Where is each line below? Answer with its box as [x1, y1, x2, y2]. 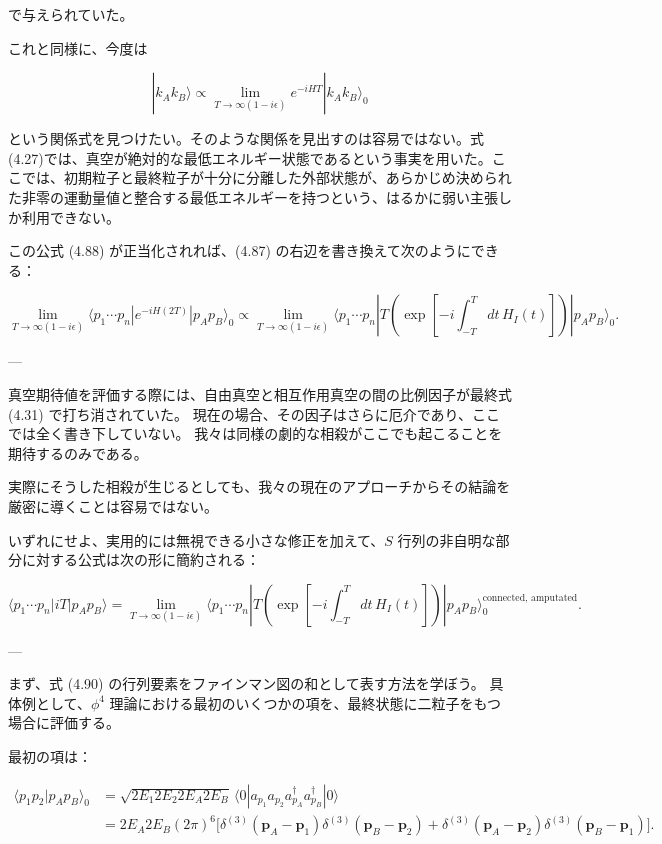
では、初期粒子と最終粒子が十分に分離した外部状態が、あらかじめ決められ [21, 167, 512, 188]
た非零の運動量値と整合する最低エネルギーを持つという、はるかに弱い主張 [8, 186, 498, 207]
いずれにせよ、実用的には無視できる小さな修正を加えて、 [8, 529, 385, 550]
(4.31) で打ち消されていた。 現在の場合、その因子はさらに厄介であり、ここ [8, 403, 500, 424]
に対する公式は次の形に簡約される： [21, 549, 260, 570]
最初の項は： [8, 746, 92, 767]
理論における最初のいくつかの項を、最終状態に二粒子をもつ [109, 692, 502, 713]
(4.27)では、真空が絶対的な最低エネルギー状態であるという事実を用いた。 [8, 147, 492, 168]
